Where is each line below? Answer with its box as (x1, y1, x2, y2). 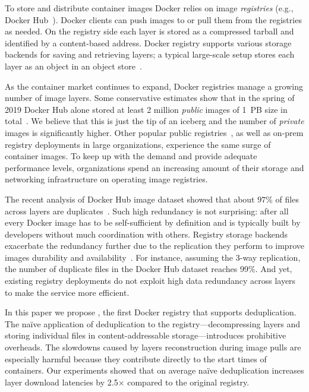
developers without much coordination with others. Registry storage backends (5, 227, 288, 240)
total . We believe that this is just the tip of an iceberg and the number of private (5, 115, 304, 127)
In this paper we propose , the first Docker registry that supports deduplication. (5, 306, 297, 318)
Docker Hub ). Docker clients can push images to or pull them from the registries (5, 13, 302, 26)
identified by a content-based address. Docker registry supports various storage (5, 36, 292, 49)
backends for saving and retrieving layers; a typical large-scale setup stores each (5, 48, 295, 61)
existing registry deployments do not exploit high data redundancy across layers (5, 274, 296, 287)
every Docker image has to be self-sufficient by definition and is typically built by (5, 216, 301, 229)
